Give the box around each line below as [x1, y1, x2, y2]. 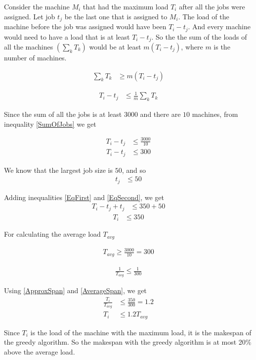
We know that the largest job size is [4, 164, 113, 175]
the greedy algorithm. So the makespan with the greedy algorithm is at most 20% [4, 337, 252, 347]
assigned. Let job [4, 11, 55, 21]
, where [181, 41, 203, 51]
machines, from [192, 108, 238, 119]
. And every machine [188, 21, 251, 32]
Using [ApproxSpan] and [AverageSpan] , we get [4, 285, 147, 296]
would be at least [89, 41, 141, 51]
